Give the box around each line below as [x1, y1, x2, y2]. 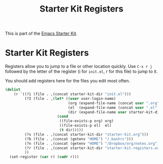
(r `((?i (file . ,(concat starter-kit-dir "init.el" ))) [14, 92, 131, 96]
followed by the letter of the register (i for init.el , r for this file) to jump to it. [5, 68, 158, 74]
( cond [57, 114, 68, 119]
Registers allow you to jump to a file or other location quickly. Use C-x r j [5, 64, 152, 69]
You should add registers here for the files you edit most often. [5, 78, 130, 84]
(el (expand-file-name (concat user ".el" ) [67, 105, 160, 110]
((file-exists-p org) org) [59, 119, 114, 123]
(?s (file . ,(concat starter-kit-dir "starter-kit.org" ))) [24, 132, 149, 137]
